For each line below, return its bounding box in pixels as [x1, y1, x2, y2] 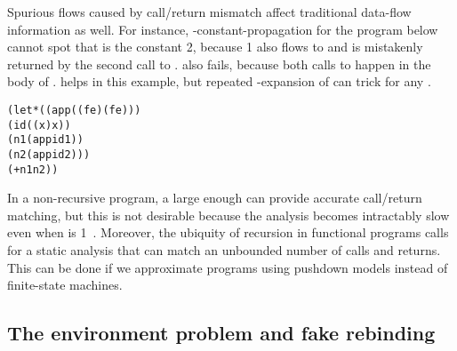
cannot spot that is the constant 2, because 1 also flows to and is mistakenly [7, 37, 423, 56]
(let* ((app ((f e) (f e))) [7, 103, 141, 116]
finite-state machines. [7, 275, 123, 294]
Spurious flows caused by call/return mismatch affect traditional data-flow [7, 3, 412, 20]
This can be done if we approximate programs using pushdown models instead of [7, 258, 448, 276]
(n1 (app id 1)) [7, 133, 84, 147]
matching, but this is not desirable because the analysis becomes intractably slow [7, 205, 450, 224]
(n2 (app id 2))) [7, 148, 91, 161]
